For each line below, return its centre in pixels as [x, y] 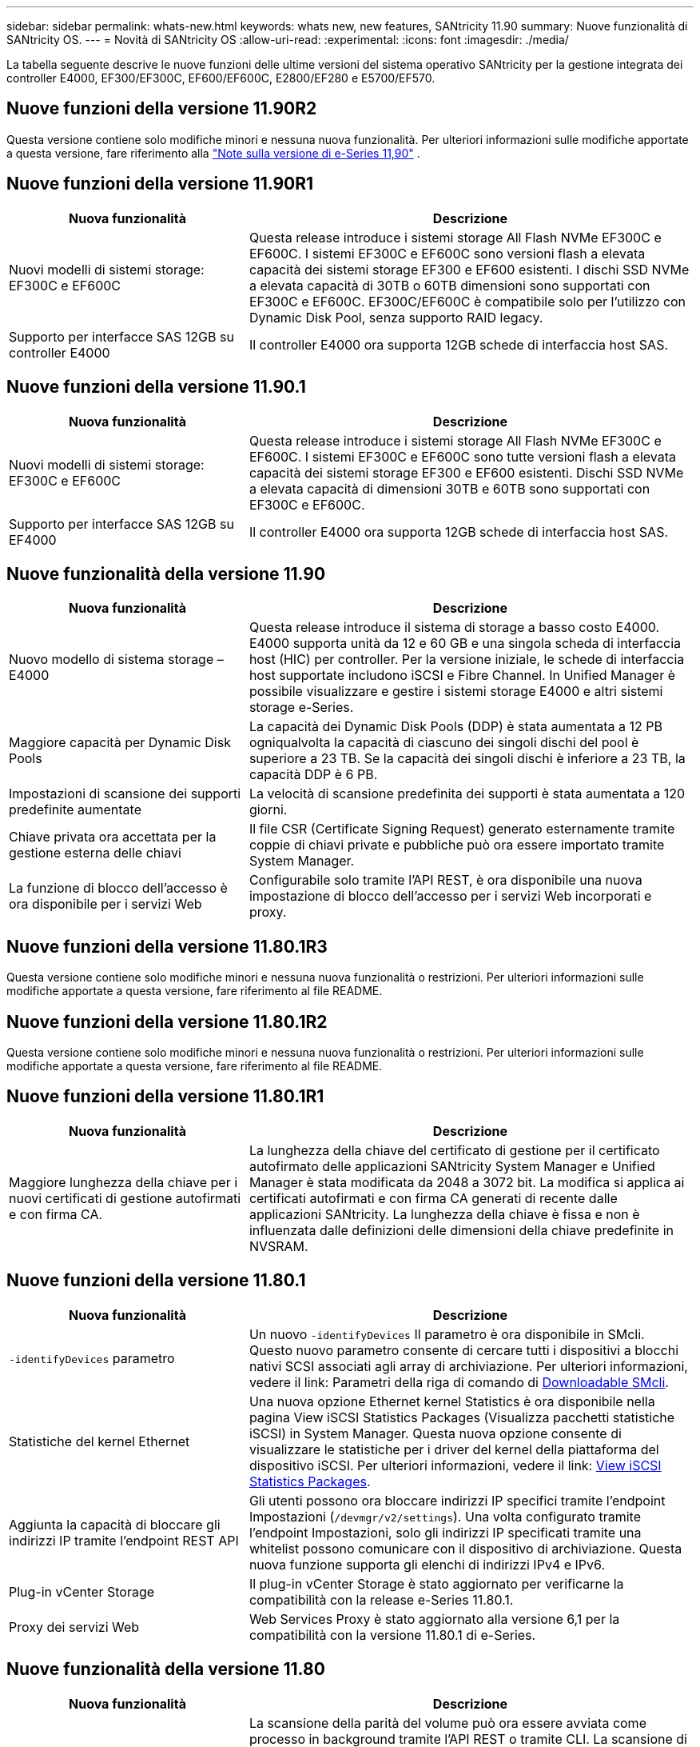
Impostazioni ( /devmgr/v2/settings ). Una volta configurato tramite [445, 1516]
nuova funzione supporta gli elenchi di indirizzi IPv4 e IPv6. [427, 1564]
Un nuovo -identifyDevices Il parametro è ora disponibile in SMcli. [447, 1334]
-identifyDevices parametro [92, 1358]
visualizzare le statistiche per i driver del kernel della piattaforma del [454, 1449]
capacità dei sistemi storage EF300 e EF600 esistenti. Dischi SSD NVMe [466, 472]
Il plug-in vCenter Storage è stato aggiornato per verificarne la [436, 1583]
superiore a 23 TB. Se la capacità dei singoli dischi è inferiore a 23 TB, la [467, 759]
